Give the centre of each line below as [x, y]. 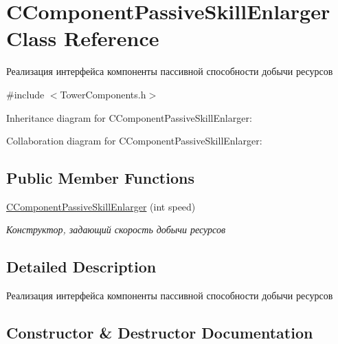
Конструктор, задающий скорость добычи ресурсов [116, 229]
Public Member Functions [100, 178]
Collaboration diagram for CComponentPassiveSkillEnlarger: [134, 141]
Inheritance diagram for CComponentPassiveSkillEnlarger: [129, 117]
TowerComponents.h [103, 94]
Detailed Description [81, 267]
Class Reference [83, 38]
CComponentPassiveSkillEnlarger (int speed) [101, 206]
